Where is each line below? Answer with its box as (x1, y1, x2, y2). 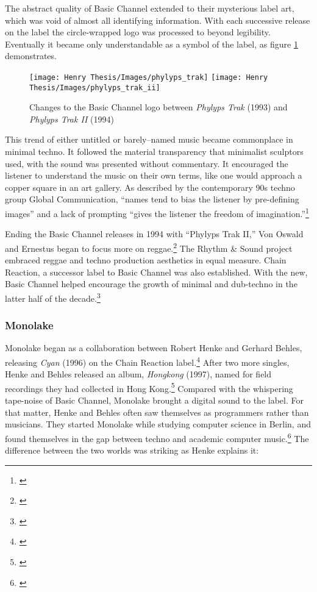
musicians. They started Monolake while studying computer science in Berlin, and (5, 418, 311, 430)
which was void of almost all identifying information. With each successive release (5, 13, 310, 26)
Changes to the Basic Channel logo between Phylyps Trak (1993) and (29, 101, 288, 113)
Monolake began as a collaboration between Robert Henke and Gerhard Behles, (5, 341, 302, 354)
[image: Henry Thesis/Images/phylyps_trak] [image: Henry (29, 73, 268, 82)
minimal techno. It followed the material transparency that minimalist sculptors (5, 145, 304, 158)
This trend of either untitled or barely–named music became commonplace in (5, 133, 293, 146)
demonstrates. (5, 49, 57, 62)
